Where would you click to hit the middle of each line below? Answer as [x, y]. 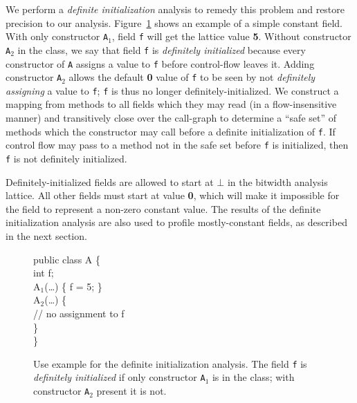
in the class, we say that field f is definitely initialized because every [162, 49]
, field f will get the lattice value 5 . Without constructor [231, 36]
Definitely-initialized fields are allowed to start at [110, 181]
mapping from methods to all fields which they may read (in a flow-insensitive [171, 104]
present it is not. [131, 391]
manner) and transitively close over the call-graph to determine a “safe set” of [171, 118]
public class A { [67, 259]
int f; [44, 273]
